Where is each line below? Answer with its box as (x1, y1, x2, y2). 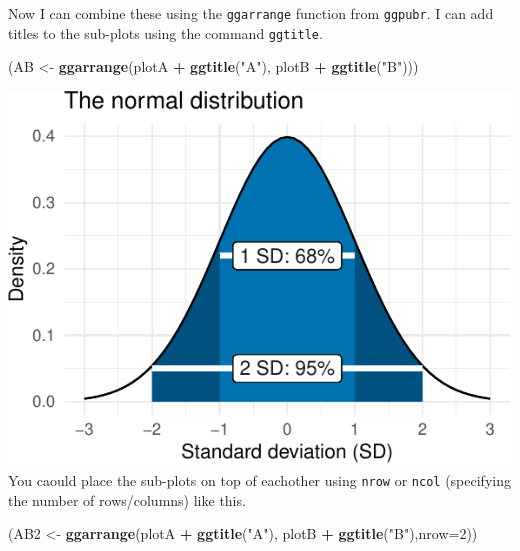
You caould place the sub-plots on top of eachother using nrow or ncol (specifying (8, 469, 511, 490)
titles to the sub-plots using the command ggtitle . (8, 22, 323, 43)
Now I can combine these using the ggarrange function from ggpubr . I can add (8, 3, 494, 23)
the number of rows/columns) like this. (8, 489, 246, 510)
